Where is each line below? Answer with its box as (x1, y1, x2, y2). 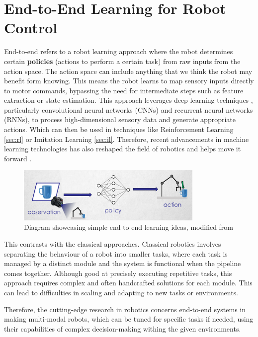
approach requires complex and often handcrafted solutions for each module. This (4, 277, 253, 288)
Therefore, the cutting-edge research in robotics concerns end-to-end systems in (4, 304, 246, 314)
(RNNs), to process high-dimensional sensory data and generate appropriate (4, 114, 236, 125)
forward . (4, 153, 32, 163)
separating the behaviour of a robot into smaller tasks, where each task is (4, 248, 228, 259)
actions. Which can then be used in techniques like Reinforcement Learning (4, 124, 234, 135)
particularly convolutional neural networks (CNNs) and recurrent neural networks (4, 104, 253, 115)
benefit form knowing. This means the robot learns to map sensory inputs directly (4, 75, 254, 86)
